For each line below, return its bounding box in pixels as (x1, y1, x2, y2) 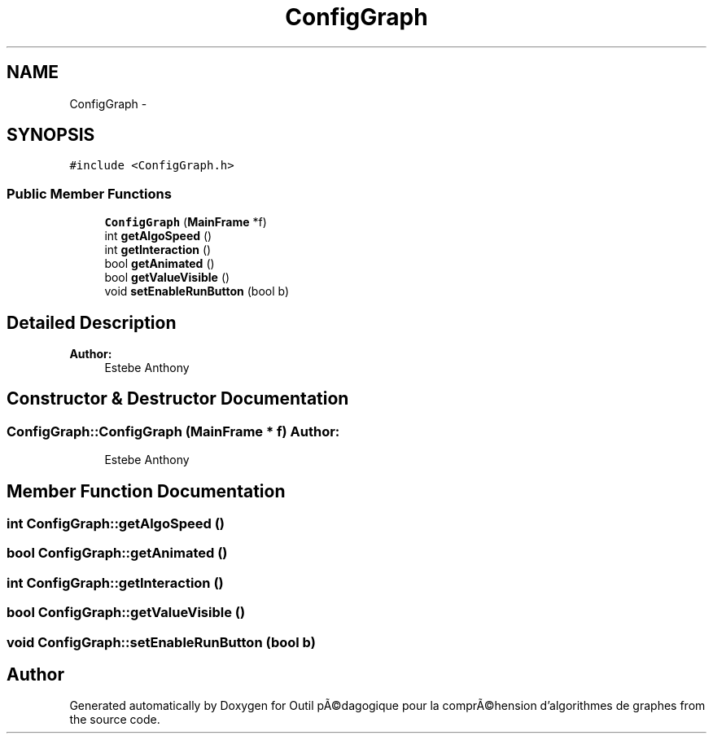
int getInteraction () (104, 243, 212, 257)
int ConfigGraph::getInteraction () (7, 574, 224, 591)
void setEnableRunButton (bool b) (104, 284, 290, 299)
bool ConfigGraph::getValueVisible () (7, 604, 246, 621)
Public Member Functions (7, 185, 172, 202)
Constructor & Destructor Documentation (7, 388, 349, 409)
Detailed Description (7, 312, 177, 333)
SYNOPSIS (7, 125, 95, 146)
